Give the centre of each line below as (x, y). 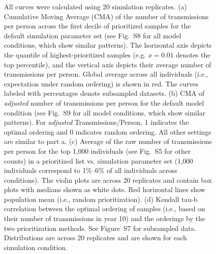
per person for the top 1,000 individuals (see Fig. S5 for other (97, 151)
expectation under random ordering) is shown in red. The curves (101, 83)
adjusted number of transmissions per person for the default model (104, 102)
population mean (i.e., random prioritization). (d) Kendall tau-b (101, 199)
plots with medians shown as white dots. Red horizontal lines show (105, 189)
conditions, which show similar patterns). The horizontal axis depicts (108, 45)
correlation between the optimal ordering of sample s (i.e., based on (105, 209)
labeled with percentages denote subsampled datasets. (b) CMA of (104, 93)
